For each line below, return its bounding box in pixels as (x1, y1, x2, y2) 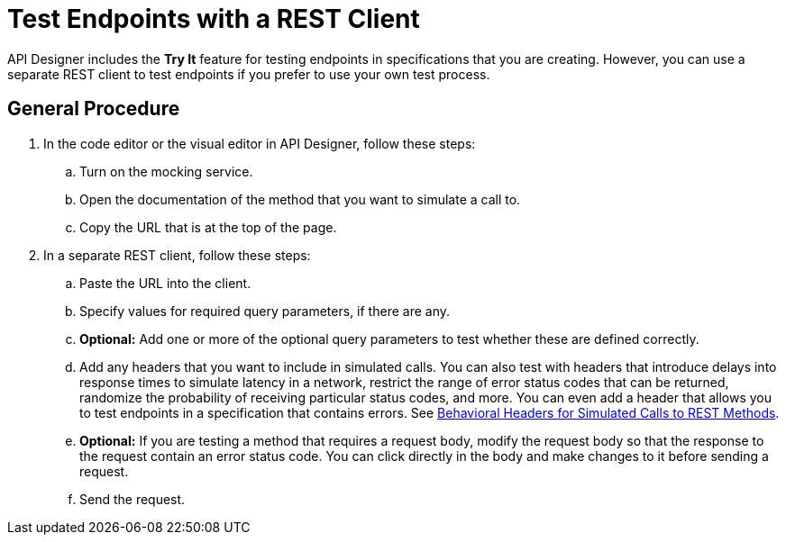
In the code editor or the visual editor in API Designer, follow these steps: (43, 135, 476, 151)
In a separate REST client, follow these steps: (43, 247, 311, 263)
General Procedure (7, 97, 180, 121)
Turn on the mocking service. (79, 163, 253, 179)
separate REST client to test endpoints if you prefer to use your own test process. (7, 66, 490, 82)
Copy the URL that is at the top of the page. (79, 219, 337, 235)
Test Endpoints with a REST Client (7, 4, 420, 34)
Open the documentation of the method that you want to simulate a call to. (79, 191, 521, 207)
